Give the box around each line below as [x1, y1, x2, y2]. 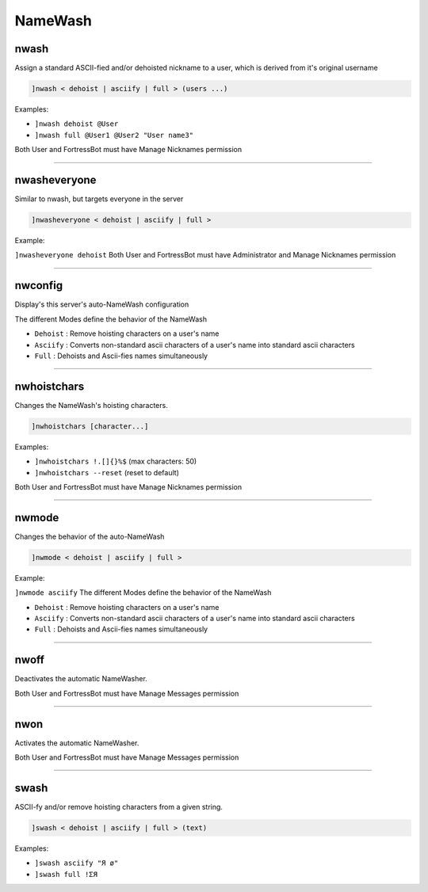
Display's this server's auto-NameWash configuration [14, 299, 189, 309]
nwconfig [14, 279, 63, 292]
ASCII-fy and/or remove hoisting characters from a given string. [14, 802, 224, 811]
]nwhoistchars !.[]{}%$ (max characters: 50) [34, 456, 197, 467]
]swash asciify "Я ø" [34, 859, 119, 867]
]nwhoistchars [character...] [31, 421, 149, 431]
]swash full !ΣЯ [34, 870, 98, 879]
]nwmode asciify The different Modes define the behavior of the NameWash [14, 588, 272, 597]
